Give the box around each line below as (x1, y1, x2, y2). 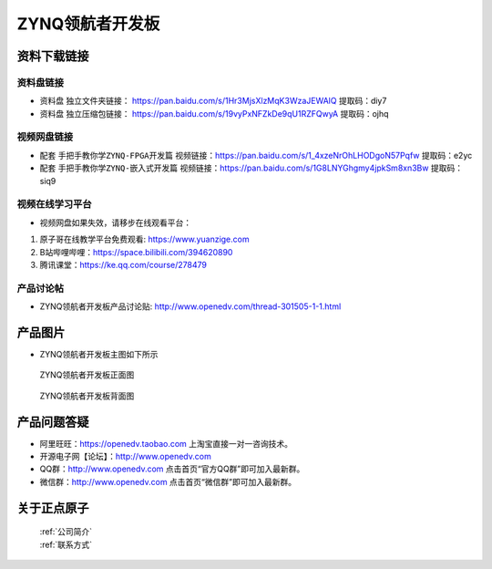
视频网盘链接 (16, 130, 74, 143)
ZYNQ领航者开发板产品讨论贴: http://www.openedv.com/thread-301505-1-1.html (39, 301, 342, 312)
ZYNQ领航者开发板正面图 (39, 369, 135, 380)
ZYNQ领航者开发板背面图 (39, 390, 135, 401)
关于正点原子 (16, 500, 89, 515)
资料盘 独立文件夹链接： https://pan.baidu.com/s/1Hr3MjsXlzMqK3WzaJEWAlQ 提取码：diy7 (39, 96, 387, 107)
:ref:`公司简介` (39, 526, 93, 537)
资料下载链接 (16, 48, 89, 64)
